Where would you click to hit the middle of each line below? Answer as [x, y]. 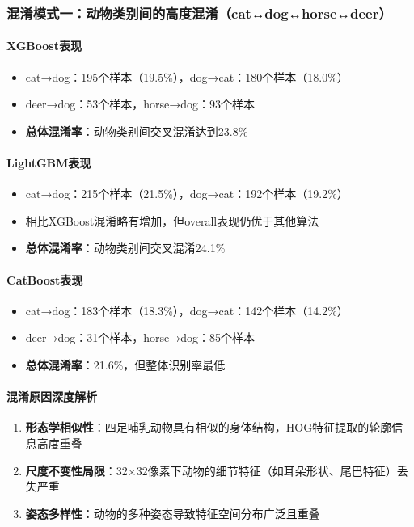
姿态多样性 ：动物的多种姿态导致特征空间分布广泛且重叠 [173, 513]
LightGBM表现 [49, 163]
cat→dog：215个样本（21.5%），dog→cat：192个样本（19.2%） [187, 194]
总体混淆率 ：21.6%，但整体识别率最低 [125, 364]
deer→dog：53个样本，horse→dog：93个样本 [140, 104]
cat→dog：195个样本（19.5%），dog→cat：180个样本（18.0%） [187, 76]
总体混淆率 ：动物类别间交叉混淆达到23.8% [137, 131]
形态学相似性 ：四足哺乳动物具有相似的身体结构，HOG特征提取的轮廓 [209, 427]
